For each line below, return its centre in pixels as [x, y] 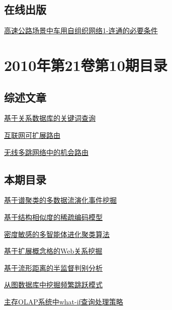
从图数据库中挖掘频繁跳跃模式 [53, 285]
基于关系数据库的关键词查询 [50, 118]
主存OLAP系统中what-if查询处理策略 [64, 301]
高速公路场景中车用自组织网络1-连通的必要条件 [81, 30]
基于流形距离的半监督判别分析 [53, 267]
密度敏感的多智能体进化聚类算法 [57, 234]
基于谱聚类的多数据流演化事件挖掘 [60, 200]
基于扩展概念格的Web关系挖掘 [53, 251]
